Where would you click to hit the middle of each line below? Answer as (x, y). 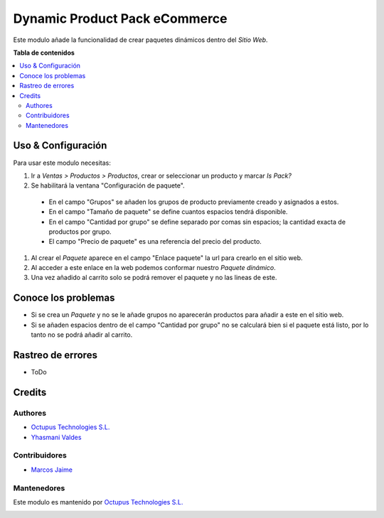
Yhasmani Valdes (56, 437)
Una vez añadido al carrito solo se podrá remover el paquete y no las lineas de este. (154, 278)
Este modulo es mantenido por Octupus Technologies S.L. (98, 502)
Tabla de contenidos (44, 53)
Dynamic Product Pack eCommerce (120, 18)
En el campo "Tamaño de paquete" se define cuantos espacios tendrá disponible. (168, 212)
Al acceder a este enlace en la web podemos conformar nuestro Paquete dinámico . (154, 268)
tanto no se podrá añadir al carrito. (82, 335)
